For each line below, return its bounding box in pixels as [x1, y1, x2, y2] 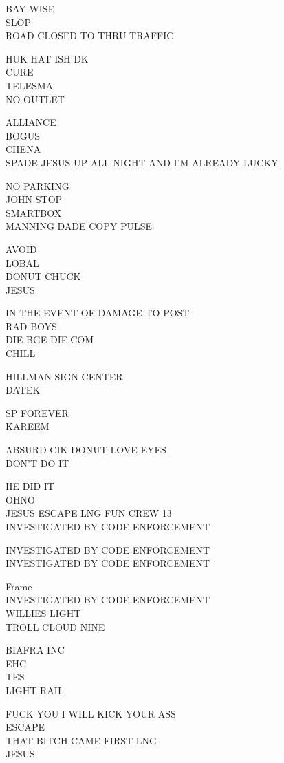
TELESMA [6, 78, 54, 92]
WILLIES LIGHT [6, 605, 81, 620]
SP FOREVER [6, 405, 69, 420]
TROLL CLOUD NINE [6, 619, 105, 634]
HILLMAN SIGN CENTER [6, 369, 123, 383]
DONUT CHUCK [6, 269, 81, 283]
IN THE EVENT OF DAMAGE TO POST [6, 305, 190, 320]
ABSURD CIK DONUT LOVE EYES [6, 442, 166, 457]
